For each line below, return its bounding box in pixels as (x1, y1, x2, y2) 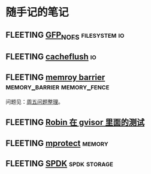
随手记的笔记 (5, 5, 70, 19)
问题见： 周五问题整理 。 (5, 98, 64, 105)
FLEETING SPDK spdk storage (5, 158, 113, 169)
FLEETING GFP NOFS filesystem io (5, 29, 125, 41)
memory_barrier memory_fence (5, 82, 110, 92)
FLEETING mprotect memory (5, 138, 108, 148)
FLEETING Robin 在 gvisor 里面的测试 (5, 118, 145, 128)
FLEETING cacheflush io (5, 52, 96, 62)
